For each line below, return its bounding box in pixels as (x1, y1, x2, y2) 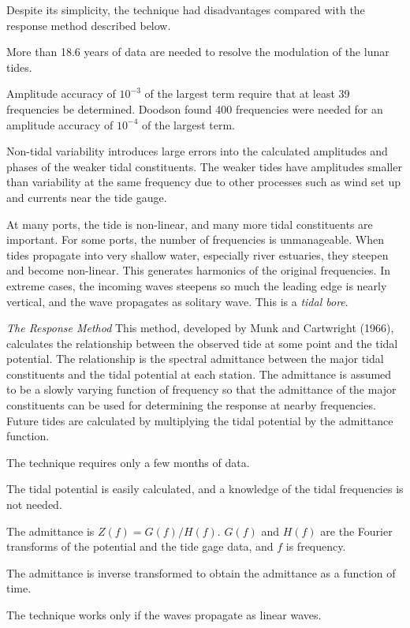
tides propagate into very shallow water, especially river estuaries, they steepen (6, 246, 389, 263)
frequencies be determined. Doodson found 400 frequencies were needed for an (6, 100, 383, 117)
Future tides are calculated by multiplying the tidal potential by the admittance (6, 412, 393, 428)
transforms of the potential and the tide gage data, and (6, 538, 274, 555)
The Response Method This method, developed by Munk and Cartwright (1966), (6, 320, 394, 336)
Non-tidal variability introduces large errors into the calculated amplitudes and (6, 143, 388, 159)
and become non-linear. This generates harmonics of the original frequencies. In (6, 262, 391, 278)
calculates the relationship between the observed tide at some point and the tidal (6, 335, 398, 351)
